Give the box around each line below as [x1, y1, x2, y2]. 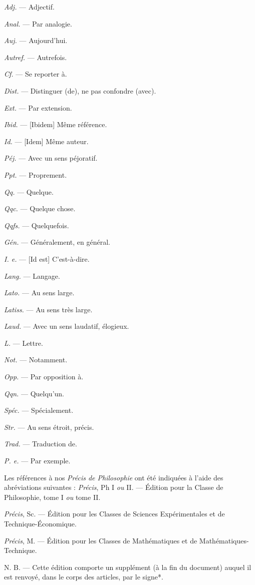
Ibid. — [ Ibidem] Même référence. [4, 119, 107, 130]
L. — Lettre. [4, 337, 43, 348]
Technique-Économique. [4, 518, 77, 528]
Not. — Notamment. [4, 354, 68, 365]
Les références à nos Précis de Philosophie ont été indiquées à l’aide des [4, 472, 223, 482]
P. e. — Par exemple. [4, 455, 71, 466]
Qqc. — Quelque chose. [4, 203, 76, 214]
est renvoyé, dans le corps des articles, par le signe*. [4, 571, 163, 582]
